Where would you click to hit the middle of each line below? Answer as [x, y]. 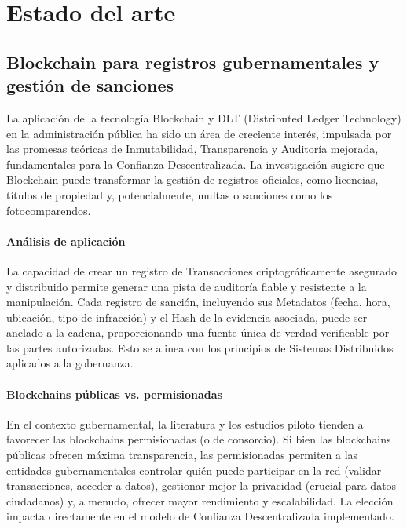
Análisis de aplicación [66, 241]
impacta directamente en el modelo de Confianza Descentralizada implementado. [200, 516]
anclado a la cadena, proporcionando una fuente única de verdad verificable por [198, 332]
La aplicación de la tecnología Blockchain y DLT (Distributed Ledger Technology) [204, 117]
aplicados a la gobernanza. [70, 363]
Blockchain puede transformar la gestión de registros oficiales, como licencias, [192, 179]
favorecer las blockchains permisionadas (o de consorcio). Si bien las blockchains [199, 439]
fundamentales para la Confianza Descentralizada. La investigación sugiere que [196, 164]
